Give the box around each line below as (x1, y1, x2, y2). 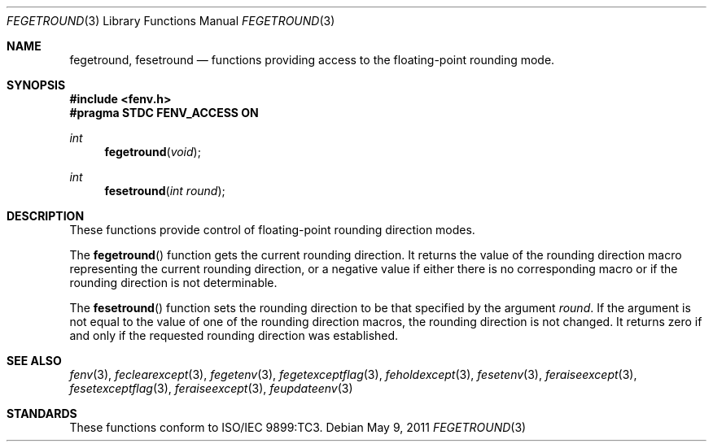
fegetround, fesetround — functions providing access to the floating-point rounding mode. (69, 53, 555, 67)
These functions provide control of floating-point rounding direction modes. (69, 223, 475, 237)
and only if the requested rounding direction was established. (69, 328, 399, 342)
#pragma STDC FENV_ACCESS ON (69, 106, 259, 120)
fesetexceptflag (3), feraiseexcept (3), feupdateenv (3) (69, 381, 353, 395)
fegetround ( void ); (104, 145, 201, 159)
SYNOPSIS (7, 78, 66, 92)
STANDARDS (7, 407, 77, 420)
